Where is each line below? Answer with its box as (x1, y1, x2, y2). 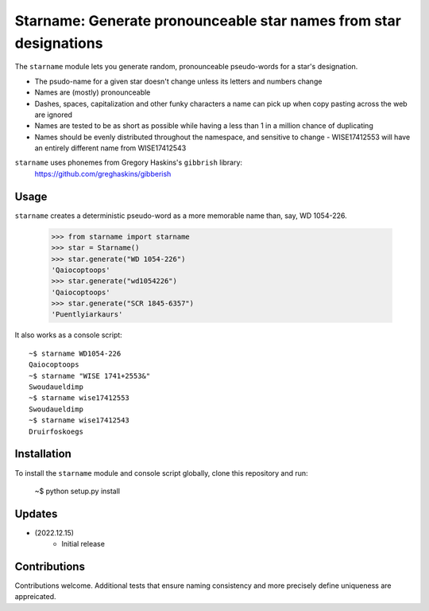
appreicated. (14, 592, 56, 601)
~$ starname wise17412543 (29, 416, 130, 425)
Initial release (61, 539, 105, 549)
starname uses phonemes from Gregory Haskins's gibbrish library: (14, 158, 242, 167)
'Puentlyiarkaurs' (51, 310, 123, 319)
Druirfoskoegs (29, 426, 83, 436)
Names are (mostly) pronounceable (34, 88, 151, 97)
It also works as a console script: (14, 330, 122, 340)
